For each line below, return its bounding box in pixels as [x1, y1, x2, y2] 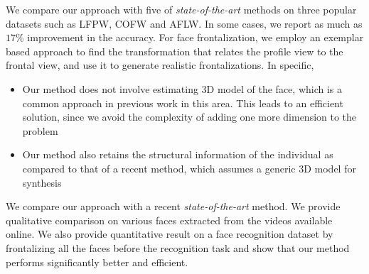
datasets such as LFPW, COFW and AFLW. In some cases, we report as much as [6, 16, 363, 31]
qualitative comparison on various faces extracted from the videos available [6, 212, 333, 227]
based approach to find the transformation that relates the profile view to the [6, 43, 343, 58]
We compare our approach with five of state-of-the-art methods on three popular [6, 2, 357, 16]
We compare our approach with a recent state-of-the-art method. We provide [6, 199, 341, 214]
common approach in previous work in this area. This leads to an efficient [22, 95, 343, 110]
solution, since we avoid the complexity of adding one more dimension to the [22, 109, 357, 124]
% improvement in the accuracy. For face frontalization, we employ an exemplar [16, 30, 364, 45]
